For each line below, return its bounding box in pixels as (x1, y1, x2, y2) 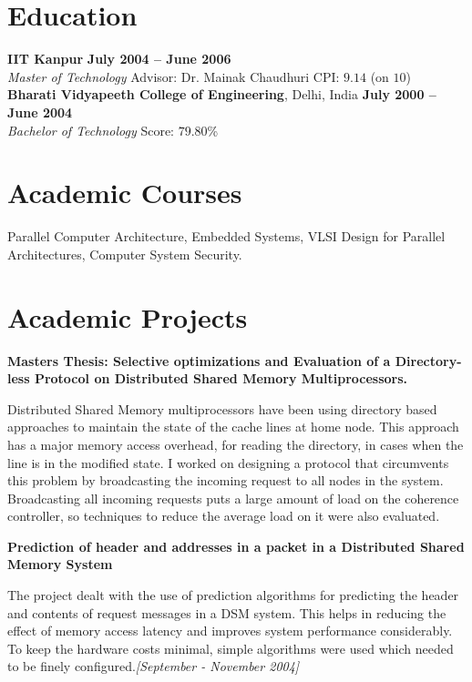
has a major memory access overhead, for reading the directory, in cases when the (7, 434, 464, 453)
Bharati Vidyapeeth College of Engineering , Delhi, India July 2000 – (7, 85, 436, 104)
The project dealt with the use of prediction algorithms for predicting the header (7, 585, 459, 605)
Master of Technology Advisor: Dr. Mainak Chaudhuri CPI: (7, 66, 340, 86)
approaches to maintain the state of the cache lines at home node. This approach (7, 417, 459, 436)
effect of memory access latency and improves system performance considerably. (7, 621, 453, 640)
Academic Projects (7, 298, 248, 335)
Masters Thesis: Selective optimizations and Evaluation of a (7, 351, 391, 370)
